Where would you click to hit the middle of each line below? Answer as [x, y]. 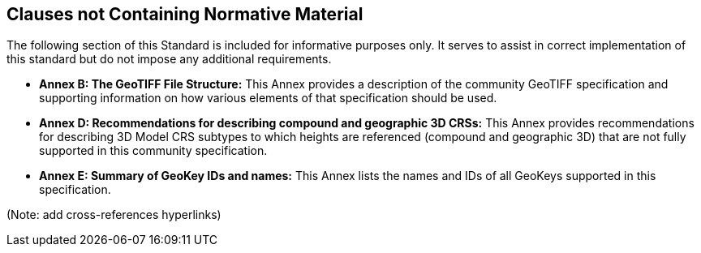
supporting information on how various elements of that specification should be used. [268, 98]
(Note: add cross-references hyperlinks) [114, 215]
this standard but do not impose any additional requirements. [169, 59]
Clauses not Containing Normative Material [185, 14]
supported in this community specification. [153, 151]
